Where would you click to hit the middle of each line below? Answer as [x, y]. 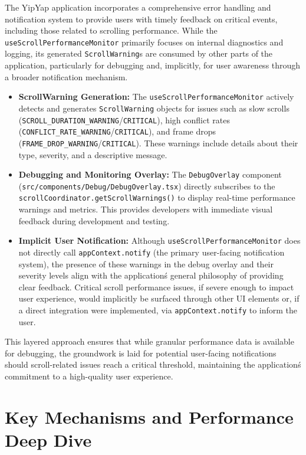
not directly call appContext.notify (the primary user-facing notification [152, 252]
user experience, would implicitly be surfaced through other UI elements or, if [159, 298]
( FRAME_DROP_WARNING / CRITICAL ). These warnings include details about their [158, 143]
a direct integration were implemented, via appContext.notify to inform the [158, 310]
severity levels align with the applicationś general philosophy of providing [151, 275]
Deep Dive [48, 440]
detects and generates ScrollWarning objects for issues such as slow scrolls [154, 108]
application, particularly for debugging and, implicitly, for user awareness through [153, 65]
